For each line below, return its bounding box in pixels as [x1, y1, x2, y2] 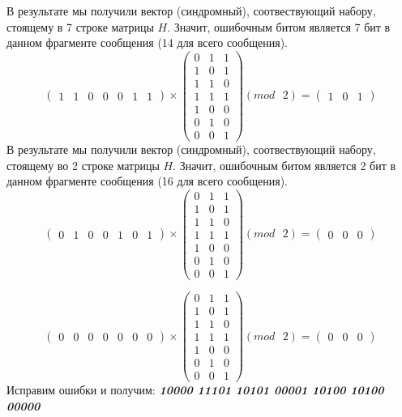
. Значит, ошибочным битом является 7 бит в [167, 18, 391, 35]
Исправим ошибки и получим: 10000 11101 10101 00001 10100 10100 [6, 381, 384, 398]
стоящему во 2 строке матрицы [6, 156, 160, 173]
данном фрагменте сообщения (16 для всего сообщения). [6, 172, 288, 189]
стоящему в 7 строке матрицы [6, 18, 154, 35]
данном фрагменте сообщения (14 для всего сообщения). [6, 34, 288, 51]
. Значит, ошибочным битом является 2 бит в [173, 156, 396, 173]
